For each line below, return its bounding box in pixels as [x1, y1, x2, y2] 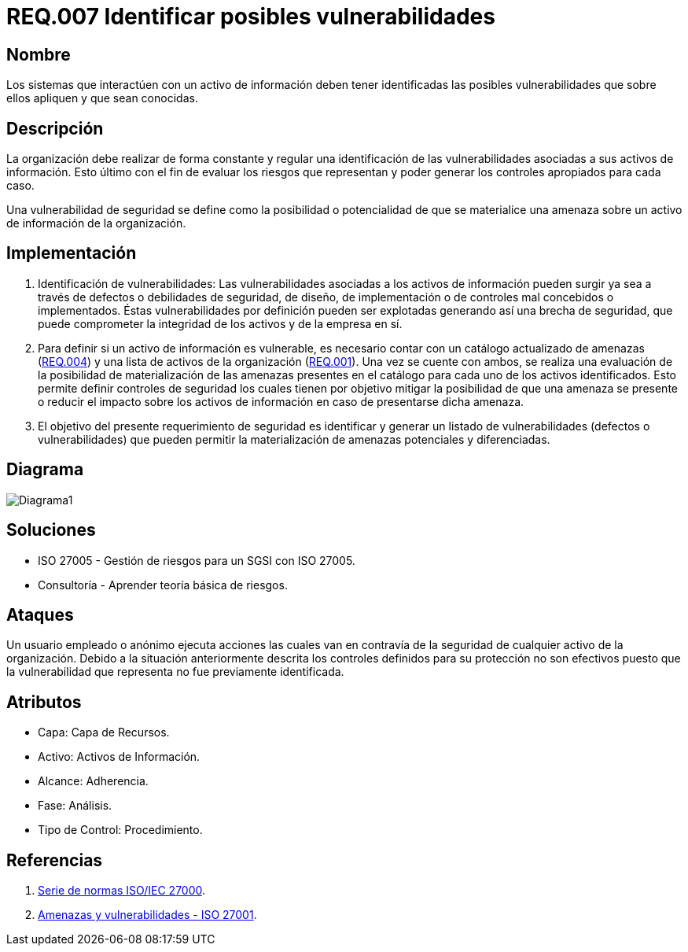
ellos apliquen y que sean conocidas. [6, 91, 198, 105]
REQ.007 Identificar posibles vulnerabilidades [6, 3, 495, 30]
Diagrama [6, 459, 84, 480]
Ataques [6, 604, 74, 625]
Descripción [6, 118, 104, 138]
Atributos [6, 692, 82, 712]
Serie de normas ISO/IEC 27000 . [38, 884, 206, 898]
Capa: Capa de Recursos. [38, 725, 170, 740]
